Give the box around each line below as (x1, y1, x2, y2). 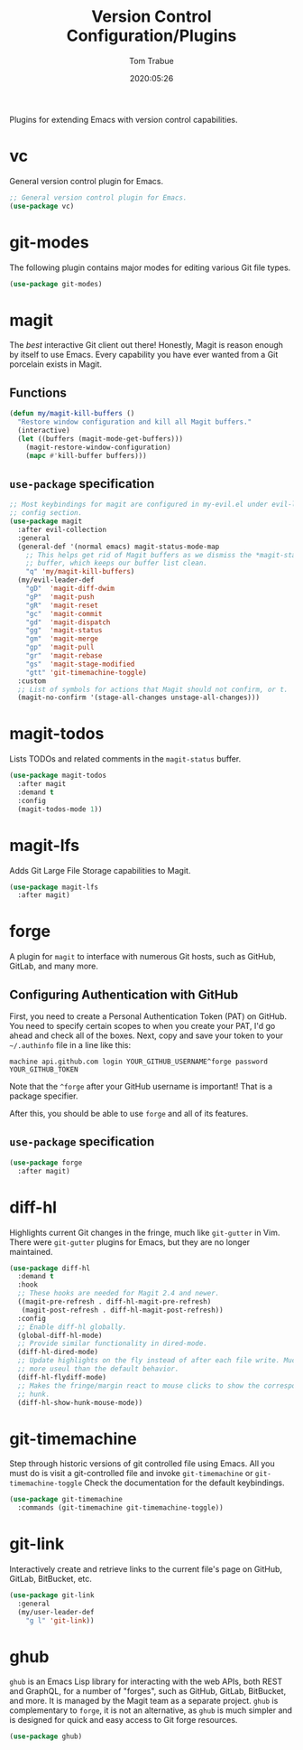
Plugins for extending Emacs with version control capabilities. (9, 114, 238, 125)
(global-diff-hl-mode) (17, 1331, 103, 1340)
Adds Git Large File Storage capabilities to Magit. (9, 865, 191, 875)
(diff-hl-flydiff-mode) (17, 1372, 106, 1381)
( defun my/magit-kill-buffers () (9, 409, 135, 418)
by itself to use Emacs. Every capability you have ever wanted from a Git (9, 350, 279, 360)
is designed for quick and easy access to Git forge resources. (9, 1715, 238, 1726)
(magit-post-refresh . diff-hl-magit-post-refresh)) (21, 1305, 224, 1315)
